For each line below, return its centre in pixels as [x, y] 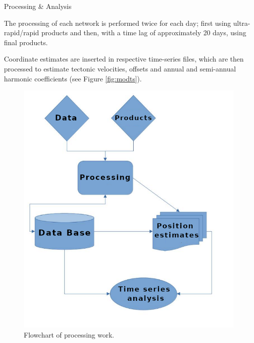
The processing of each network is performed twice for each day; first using [118, 23]
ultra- [242, 23]
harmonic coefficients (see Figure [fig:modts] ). [73, 78]
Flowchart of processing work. [69, 334]
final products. [26, 42]
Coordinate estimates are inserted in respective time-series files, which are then [124, 59]
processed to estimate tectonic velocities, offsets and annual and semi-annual [120, 68]
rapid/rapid [22, 33]
